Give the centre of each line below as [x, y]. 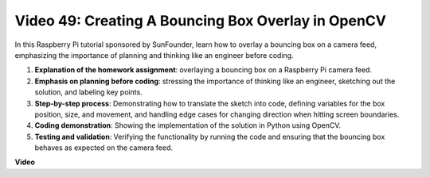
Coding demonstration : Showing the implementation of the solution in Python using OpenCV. [188, 125]
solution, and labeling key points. [88, 92]
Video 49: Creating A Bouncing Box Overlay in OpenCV [200, 21]
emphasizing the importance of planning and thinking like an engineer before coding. [154, 55]
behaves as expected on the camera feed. [104, 148]
